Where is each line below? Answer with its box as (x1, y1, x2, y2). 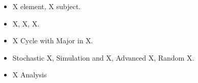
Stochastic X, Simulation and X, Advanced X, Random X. (12, 52, 194, 63)
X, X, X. (12, 18, 40, 29)
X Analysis (12, 69, 47, 80)
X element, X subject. (12, 1, 81, 11)
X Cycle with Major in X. (12, 35, 93, 46)
